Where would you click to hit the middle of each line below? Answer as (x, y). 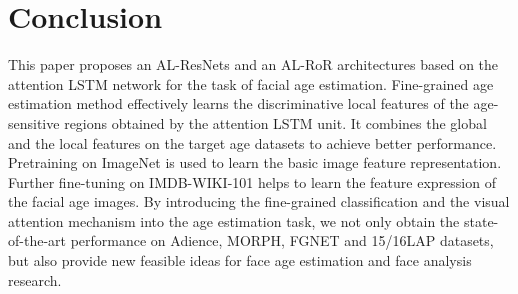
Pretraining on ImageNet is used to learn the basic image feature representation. (255, 162)
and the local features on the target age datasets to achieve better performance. (252, 142)
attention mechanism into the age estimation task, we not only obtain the (234, 220)
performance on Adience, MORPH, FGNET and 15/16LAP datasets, (282, 240)
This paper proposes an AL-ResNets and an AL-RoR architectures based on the (253, 64)
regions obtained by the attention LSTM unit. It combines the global (275, 122)
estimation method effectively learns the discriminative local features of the (238, 103)
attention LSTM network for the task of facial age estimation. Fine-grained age (251, 83)
